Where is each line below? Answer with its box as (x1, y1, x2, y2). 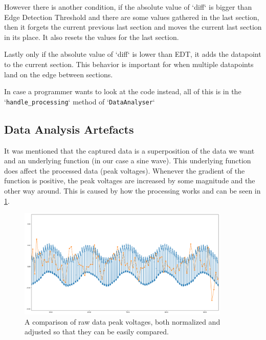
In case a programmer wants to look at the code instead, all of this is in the (4, 86, 241, 97)
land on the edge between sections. (4, 69, 113, 79)
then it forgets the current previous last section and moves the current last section (4, 22, 262, 32)
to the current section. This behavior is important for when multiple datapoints (4, 58, 254, 69)
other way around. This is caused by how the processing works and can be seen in (4, 185, 261, 196)
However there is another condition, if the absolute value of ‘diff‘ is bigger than (4, 2, 252, 12)
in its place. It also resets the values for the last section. (4, 31, 179, 42)
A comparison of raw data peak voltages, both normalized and (25, 316, 220, 327)
